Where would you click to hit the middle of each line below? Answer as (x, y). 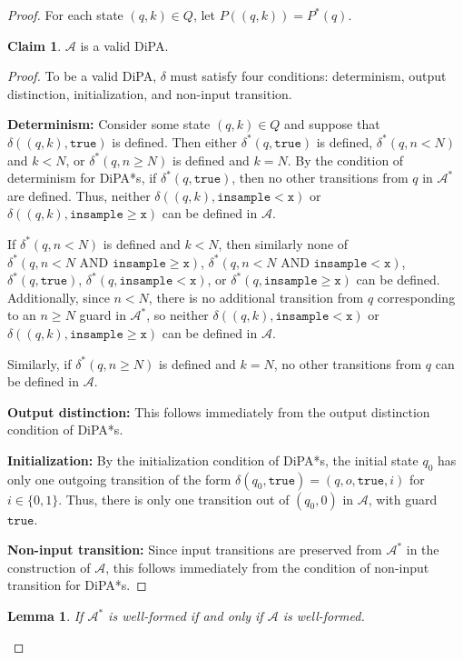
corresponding (416, 297)
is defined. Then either (175, 141)
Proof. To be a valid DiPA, (82, 76)
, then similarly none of (283, 243)
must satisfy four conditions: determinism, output (308, 76)
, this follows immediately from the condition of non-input (267, 567)
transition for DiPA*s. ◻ (77, 585)
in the (423, 550)
